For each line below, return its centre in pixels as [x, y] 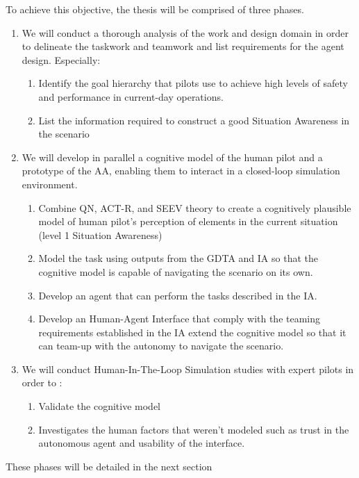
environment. [50, 184]
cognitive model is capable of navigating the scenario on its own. [176, 271]
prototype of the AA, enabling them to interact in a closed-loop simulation [181, 171]
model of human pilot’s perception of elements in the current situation [188, 221]
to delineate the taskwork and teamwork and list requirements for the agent [183, 46]
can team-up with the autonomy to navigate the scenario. [161, 346]
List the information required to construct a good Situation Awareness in [194, 120]
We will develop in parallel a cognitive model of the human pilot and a [172, 157]
